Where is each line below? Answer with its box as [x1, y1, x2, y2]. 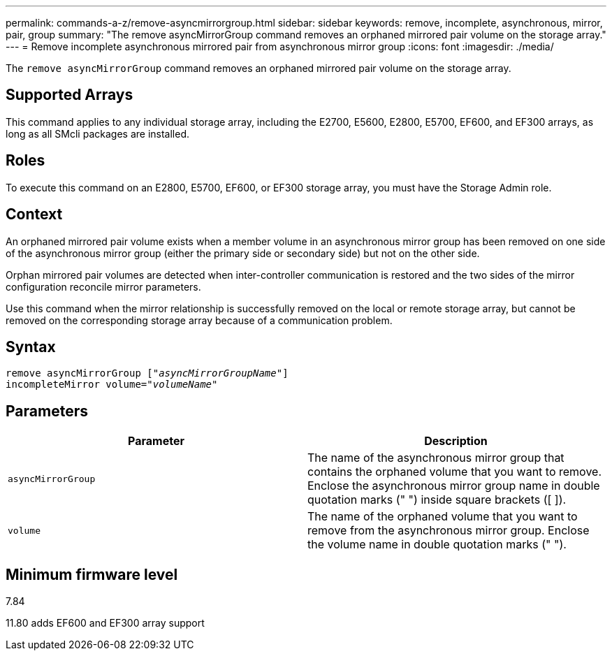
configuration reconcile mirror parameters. [6, 280, 201, 293]
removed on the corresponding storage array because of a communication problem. [6, 314, 393, 326]
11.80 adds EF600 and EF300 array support [6, 617, 205, 629]
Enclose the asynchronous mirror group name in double [307, 479, 600, 493]
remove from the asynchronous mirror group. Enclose [307, 523, 590, 538]
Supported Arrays [6, 86, 133, 104]
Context [6, 205, 63, 224]
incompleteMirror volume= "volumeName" [6, 379, 218, 391]
